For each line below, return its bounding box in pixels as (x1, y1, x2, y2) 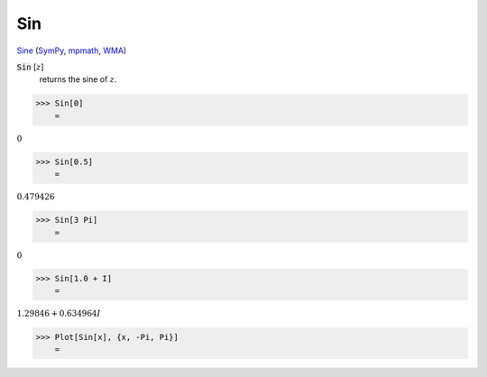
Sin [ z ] (16, 61, 44, 72)
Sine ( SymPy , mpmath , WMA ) (16, 45, 127, 56)
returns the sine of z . (39, 74, 117, 85)
